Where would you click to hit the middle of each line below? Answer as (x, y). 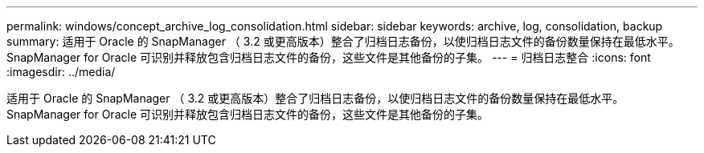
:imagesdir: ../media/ (61, 72)
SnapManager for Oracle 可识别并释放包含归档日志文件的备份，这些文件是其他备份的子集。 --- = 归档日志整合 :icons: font (329, 57)
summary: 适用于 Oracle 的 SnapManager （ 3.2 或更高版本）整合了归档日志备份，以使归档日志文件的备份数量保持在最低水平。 (343, 41)
